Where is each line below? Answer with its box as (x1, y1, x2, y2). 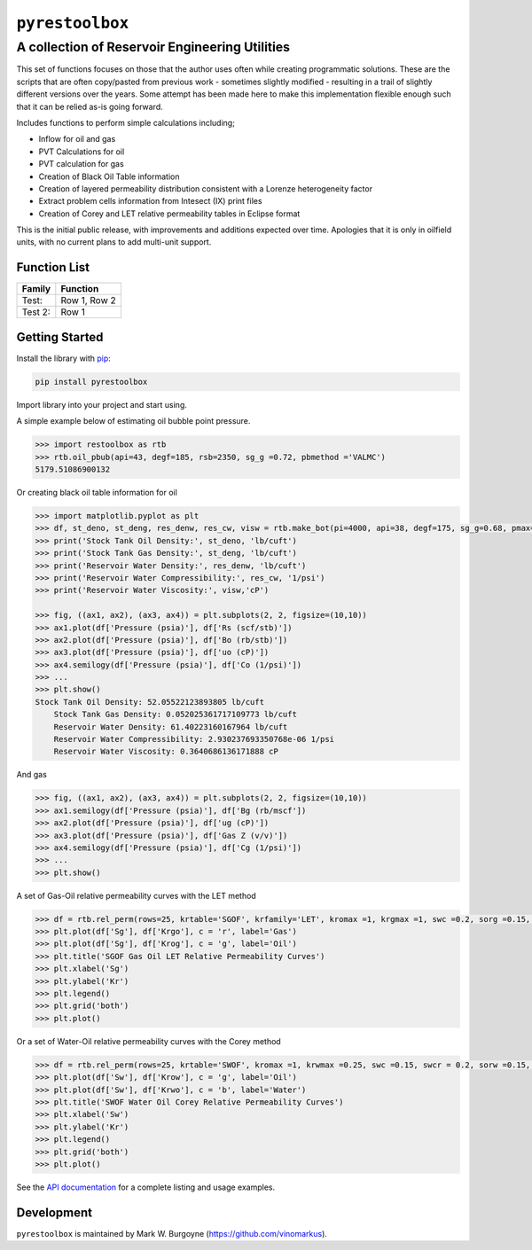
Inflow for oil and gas (38, 134, 116, 145)
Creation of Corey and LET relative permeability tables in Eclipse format (38, 208, 301, 219)
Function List (16, 260, 90, 275)
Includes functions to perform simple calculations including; (16, 117, 235, 128)
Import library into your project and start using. (16, 399, 188, 410)
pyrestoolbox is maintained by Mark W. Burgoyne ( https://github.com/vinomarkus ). (16, 1228, 328, 1238)
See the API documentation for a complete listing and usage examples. (16, 1182, 275, 1192)
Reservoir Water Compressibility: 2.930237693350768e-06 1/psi (53, 734, 335, 745)
